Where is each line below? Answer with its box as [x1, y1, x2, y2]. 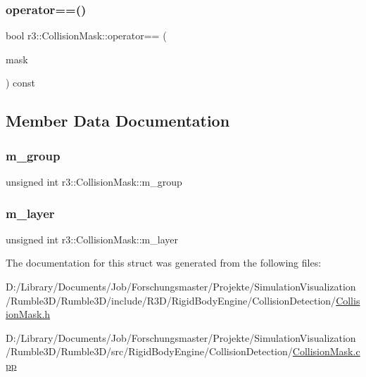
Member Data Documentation [6, 110, 230, 132]
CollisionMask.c [292, 344, 360, 359]
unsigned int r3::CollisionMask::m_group [6, 174, 182, 188]
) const [6, 75, 36, 90]
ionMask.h [6, 307, 51, 321]
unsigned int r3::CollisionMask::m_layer [6, 231, 178, 246]
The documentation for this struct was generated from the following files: [6, 255, 322, 270]
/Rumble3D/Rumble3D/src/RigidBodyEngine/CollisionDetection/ [6, 344, 293, 359]
